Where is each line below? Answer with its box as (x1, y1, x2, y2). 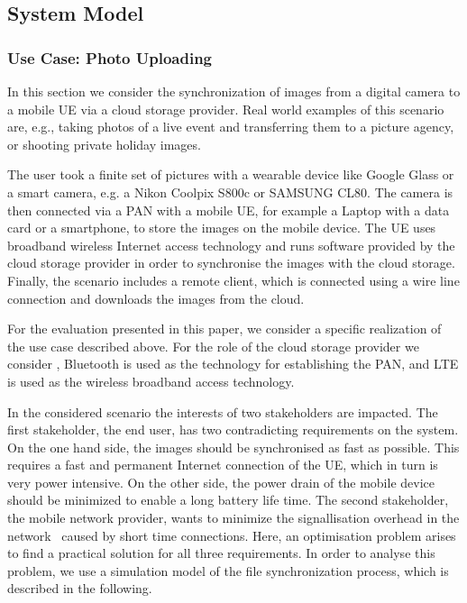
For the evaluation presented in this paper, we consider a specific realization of (7, 319, 442, 338)
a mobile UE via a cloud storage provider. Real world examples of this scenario (7, 99, 444, 118)
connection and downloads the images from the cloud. (7, 288, 305, 307)
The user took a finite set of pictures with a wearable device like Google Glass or (7, 165, 454, 184)
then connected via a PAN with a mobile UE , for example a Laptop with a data (7, 200, 450, 219)
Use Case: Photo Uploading (7, 46, 213, 69)
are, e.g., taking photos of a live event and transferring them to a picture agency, (7, 117, 454, 136)
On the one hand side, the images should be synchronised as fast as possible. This (7, 437, 460, 456)
